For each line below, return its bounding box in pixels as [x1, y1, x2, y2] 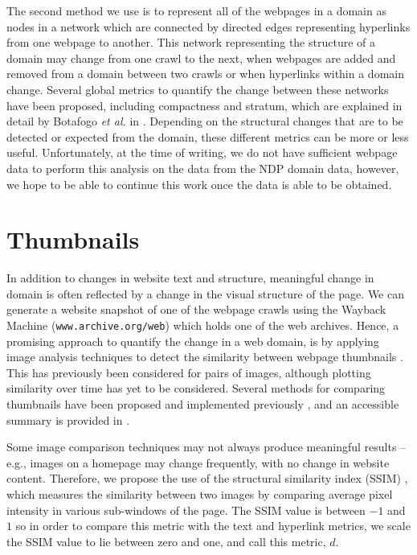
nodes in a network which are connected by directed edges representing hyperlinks [6, 18, 411, 35]
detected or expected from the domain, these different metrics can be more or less [6, 128, 409, 145]
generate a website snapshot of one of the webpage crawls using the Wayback [6, 301, 386, 318]
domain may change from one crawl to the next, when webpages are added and [6, 49, 396, 66]
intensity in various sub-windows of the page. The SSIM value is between [6, 501, 366, 518]
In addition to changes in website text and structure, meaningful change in [6, 269, 374, 286]
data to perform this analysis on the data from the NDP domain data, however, [6, 159, 399, 176]
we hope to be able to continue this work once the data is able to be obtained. [6, 175, 392, 192]
